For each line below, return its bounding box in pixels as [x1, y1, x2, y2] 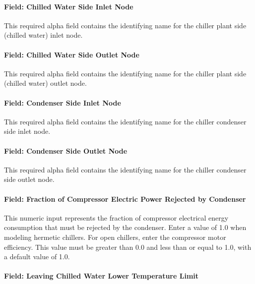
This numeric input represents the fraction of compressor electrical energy [4, 212, 229, 223]
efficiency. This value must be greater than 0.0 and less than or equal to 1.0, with [4, 241, 252, 252]
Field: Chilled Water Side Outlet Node [4, 49, 139, 59]
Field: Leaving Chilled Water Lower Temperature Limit [4, 271, 199, 281]
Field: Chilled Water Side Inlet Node [4, 1, 133, 11]
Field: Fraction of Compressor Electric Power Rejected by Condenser [4, 193, 246, 204]
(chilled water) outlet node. [4, 78, 87, 88]
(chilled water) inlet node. [4, 30, 83, 40]
